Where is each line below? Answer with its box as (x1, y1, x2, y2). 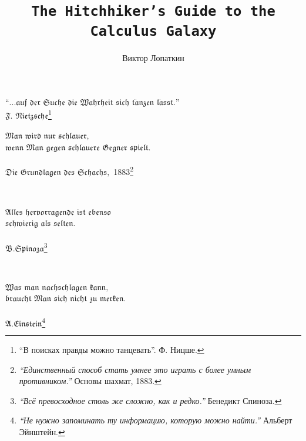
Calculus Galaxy (90, 22, 217, 39)
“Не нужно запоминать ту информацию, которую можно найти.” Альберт (19, 414, 292, 426)
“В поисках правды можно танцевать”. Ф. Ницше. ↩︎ (19, 344, 204, 356)
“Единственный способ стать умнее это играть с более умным (19, 363, 251, 375)
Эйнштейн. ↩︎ (19, 426, 65, 438)
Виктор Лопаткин (122, 51, 184, 63)
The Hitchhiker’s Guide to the (31, 3, 275, 20)
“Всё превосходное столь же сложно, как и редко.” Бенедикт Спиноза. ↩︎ (19, 394, 282, 406)
